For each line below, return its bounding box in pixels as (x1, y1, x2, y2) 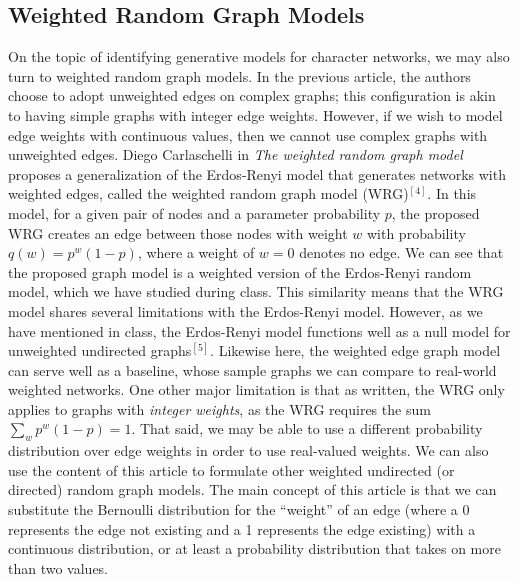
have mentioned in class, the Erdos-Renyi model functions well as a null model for (8, 320, 511, 341)
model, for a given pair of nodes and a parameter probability (8, 202, 381, 223)
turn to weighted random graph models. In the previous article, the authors (8, 65, 471, 86)
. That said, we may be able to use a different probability (131, 418, 483, 439)
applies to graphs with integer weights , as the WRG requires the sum (8, 398, 431, 419)
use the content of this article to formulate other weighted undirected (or (8, 459, 455, 480)
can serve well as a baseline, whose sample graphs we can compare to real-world (8, 359, 497, 380)
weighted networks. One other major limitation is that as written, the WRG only (8, 379, 505, 400)
